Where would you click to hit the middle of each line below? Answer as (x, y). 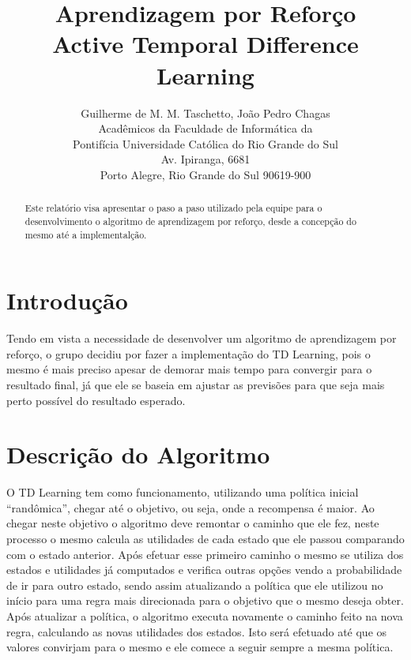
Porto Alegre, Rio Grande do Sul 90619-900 (205, 174)
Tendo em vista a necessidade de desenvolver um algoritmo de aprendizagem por (202, 338)
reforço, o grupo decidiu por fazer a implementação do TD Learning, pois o (189, 353)
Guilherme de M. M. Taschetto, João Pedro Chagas (205, 112)
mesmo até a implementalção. (86, 234)
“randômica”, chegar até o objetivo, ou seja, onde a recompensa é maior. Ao (190, 507)
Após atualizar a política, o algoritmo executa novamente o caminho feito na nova (205, 616)
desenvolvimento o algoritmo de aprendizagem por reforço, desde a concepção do (190, 221)
